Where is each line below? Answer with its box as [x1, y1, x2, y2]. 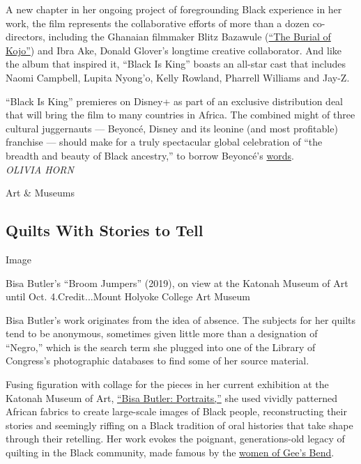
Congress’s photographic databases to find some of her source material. [6, 353, 309, 368]
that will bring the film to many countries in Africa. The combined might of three [6, 107, 355, 122]
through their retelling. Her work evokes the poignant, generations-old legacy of [6, 431, 345, 446]
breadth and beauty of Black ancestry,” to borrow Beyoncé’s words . [6, 148, 294, 162]
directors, [6, 29, 45, 44]
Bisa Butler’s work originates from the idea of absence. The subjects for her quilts [6, 312, 356, 327]
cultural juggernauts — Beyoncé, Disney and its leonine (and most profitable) [6, 121, 338, 135]
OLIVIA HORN [6, 162, 74, 176]
